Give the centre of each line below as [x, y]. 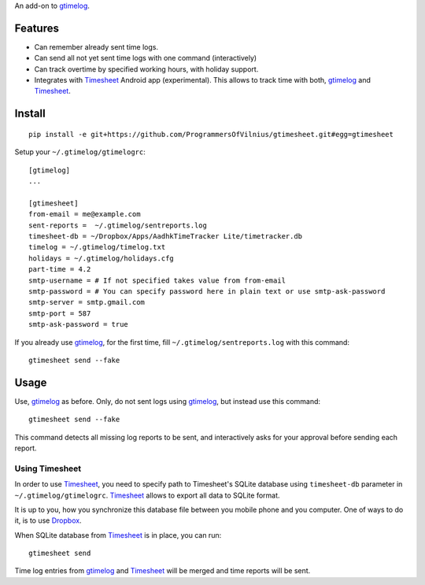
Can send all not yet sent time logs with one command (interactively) [146, 58]
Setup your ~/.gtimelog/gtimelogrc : [80, 152]
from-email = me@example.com [85, 214]
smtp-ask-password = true [79, 324]
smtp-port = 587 [60, 313]
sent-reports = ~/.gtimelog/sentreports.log [118, 225]
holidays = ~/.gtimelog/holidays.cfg [102, 258]
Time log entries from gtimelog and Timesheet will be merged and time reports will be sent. [163, 571]
